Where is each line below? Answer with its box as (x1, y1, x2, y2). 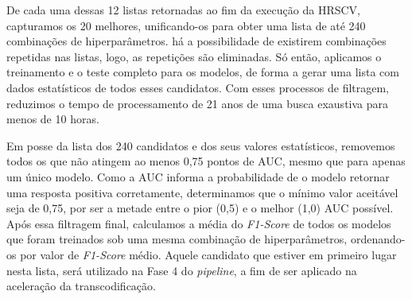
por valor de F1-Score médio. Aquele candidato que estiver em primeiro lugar (20, 246, 397, 262)
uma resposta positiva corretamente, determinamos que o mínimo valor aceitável (6, 184, 398, 200)
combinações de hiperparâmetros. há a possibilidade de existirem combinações (6, 33, 387, 49)
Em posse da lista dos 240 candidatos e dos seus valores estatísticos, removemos (6, 137, 395, 153)
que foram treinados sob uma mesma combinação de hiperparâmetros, (6, 231, 348, 247)
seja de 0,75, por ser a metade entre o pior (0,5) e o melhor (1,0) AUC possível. (6, 200, 394, 216)
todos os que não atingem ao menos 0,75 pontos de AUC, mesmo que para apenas (6, 153, 406, 169)
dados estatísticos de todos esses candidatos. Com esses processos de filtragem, (6, 79, 390, 95)
